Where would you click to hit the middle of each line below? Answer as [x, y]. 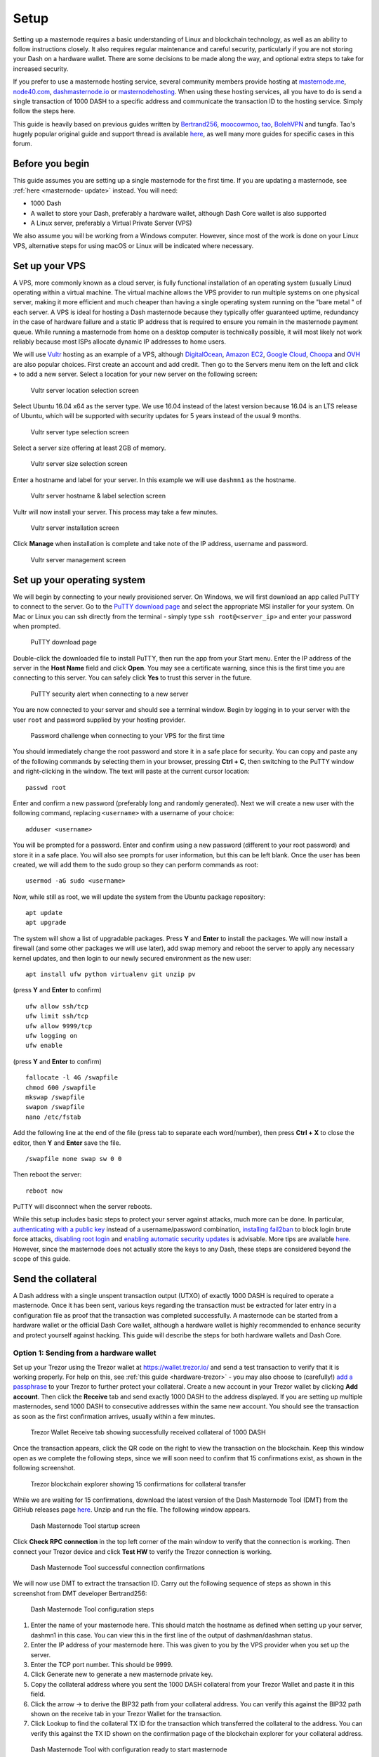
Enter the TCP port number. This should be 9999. [102, 1665]
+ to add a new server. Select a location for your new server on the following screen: [135, 374]
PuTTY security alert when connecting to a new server [109, 694]
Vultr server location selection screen [85, 390]
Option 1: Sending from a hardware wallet [85, 1353]
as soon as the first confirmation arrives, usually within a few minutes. [114, 1416]
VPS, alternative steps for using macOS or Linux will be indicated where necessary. [133, 245]
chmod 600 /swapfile [61, 1087]
